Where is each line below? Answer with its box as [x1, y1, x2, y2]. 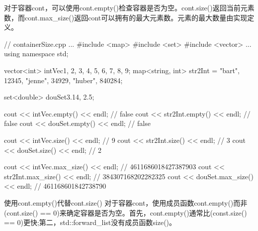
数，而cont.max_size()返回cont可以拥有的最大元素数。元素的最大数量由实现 [4, 12, 248, 22]
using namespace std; [4, 48, 69, 59]
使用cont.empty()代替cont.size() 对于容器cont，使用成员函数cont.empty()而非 [4, 197, 248, 208]
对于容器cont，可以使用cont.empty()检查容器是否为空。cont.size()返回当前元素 [4, 2, 255, 12]
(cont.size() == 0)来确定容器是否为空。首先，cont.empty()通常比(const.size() [4, 207, 247, 218]
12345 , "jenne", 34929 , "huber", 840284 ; [4, 75, 123, 85]
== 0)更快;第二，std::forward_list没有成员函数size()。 [4, 217, 176, 228]
